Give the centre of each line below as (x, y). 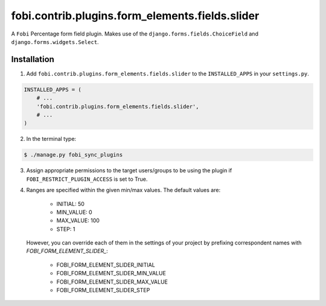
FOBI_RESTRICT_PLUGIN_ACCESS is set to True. (87, 179)
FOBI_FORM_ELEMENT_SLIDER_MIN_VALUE (111, 273)
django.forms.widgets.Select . (55, 42)
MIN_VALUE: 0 (75, 212)
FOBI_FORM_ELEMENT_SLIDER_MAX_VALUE (112, 282)
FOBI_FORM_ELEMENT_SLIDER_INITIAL (106, 264)
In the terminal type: (51, 139)
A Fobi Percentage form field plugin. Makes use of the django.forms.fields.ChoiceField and (135, 34)
